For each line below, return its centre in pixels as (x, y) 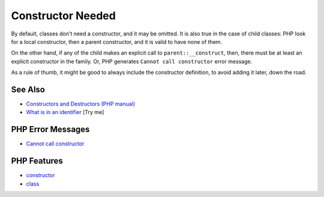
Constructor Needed (64, 16)
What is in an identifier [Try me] (65, 112)
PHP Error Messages (50, 129)
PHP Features (37, 161)
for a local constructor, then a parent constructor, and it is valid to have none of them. (117, 41)
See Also (28, 89)
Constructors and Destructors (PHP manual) (81, 104)
